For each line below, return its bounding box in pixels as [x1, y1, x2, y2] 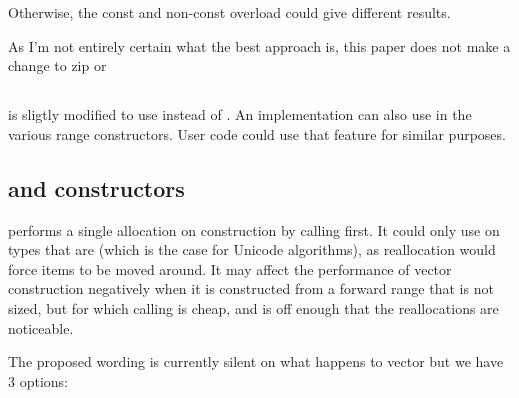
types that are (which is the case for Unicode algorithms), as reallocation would [8, 239, 496, 260]
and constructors [8, 172, 185, 203]
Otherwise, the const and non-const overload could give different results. [8, 2, 451, 22]
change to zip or [8, 55, 107, 76]
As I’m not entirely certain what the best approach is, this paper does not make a [8, 35, 511, 56]
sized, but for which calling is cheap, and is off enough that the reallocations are [8, 297, 499, 318]
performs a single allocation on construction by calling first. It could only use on [8, 219, 500, 240]
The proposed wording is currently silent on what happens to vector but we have [8, 351, 504, 372]
